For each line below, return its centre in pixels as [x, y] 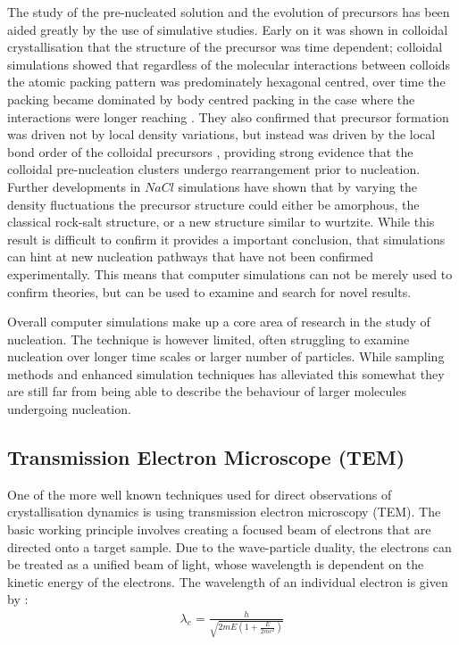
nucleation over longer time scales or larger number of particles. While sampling [226, 356]
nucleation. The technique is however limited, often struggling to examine [209, 339]
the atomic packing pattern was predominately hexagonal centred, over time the [226, 82]
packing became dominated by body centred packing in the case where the [211, 99]
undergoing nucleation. [69, 409]
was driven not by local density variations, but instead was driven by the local [221, 134]
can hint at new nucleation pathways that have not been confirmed [191, 256]
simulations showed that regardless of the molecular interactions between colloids [229, 64]
